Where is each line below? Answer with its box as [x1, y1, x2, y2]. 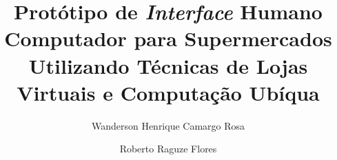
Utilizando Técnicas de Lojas [28, 51, 308, 79]
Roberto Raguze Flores [119, 141, 217, 156]
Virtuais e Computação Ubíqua [17, 78, 320, 106]
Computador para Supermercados [4, 24, 332, 52]
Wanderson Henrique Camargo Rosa [91, 118, 245, 132]
